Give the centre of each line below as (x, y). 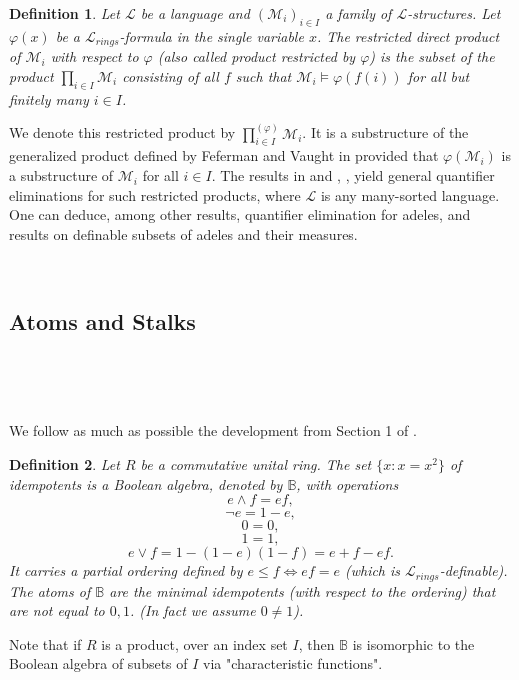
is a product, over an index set (194, 643)
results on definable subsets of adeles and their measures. (183, 233)
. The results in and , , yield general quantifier (353, 175)
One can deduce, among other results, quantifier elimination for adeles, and (240, 214)
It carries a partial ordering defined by (126, 570)
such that (263, 75)
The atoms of (50, 590)
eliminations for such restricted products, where (155, 194)
